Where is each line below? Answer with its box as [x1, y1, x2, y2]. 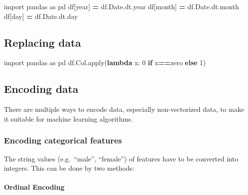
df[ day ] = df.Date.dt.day [4, 11, 78, 21]
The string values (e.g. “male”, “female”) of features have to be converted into [4, 153, 238, 163]
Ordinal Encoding [4, 182, 65, 192]
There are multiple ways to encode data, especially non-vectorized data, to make [4, 104, 244, 114]
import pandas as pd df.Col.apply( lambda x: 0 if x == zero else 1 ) [4, 57, 206, 68]
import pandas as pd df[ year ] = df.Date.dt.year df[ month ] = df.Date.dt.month [4, 1, 239, 11]
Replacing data [4, 35, 81, 50]
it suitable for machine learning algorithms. [4, 113, 133, 124]
